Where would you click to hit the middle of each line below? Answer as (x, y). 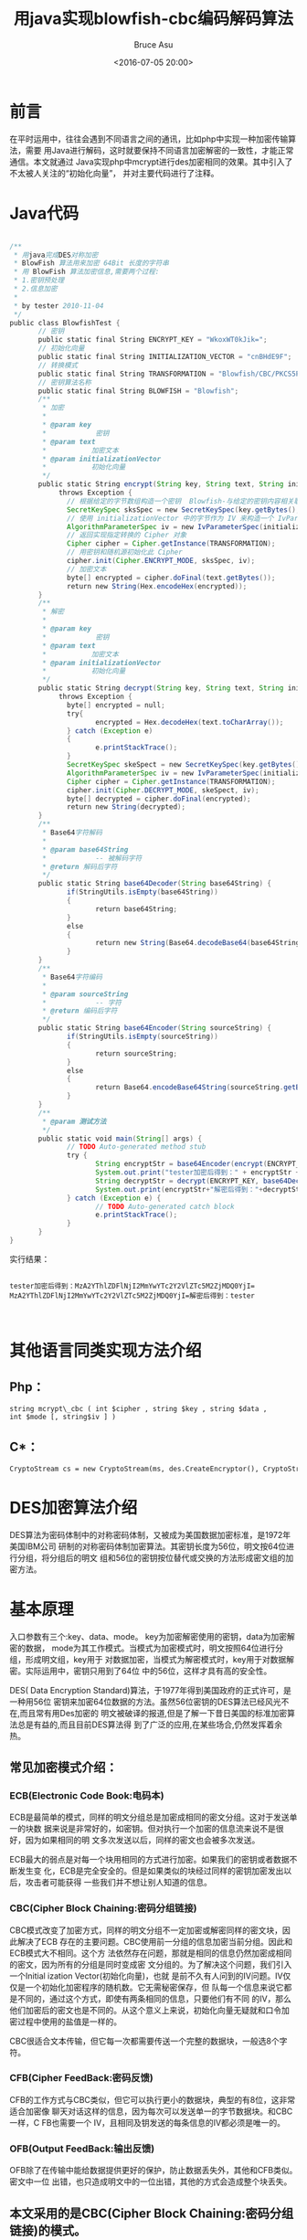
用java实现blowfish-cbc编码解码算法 (153, 19)
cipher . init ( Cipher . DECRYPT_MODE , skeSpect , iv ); (163, 790)
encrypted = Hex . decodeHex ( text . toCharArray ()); (190, 722)
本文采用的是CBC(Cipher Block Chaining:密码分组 (152, 2213)
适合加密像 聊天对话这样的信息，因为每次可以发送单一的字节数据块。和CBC (151, 2111)
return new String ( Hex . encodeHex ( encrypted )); (157, 586)
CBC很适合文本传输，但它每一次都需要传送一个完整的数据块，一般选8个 (145, 2041)
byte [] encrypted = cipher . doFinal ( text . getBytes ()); (171, 578)
